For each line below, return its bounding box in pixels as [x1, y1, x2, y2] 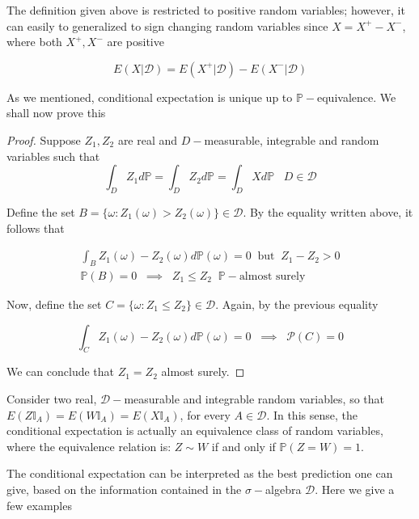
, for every [180, 406, 231, 423]
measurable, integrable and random [204, 131, 379, 148]
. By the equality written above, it [243, 203, 413, 220]
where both [6, 33, 62, 50]
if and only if [211, 437, 276, 454]
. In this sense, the [266, 406, 358, 423]
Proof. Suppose [6, 131, 81, 148]
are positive [107, 33, 164, 50]
